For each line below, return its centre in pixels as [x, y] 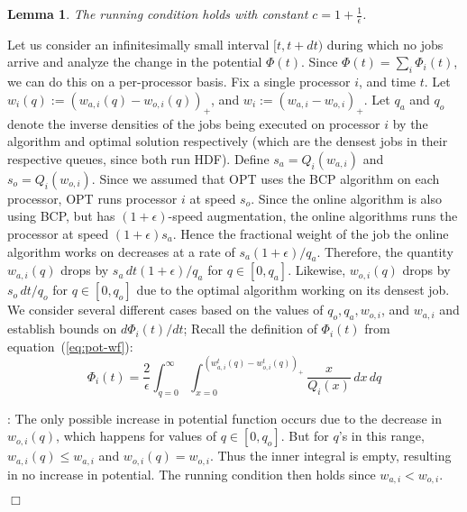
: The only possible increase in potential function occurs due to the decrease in [224, 418]
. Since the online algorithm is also [346, 198]
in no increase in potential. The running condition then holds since [192, 474]
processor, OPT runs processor [92, 198]
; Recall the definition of [250, 329]
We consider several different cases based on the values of [165, 310]
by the [410, 123]
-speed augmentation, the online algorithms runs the [313, 216]
